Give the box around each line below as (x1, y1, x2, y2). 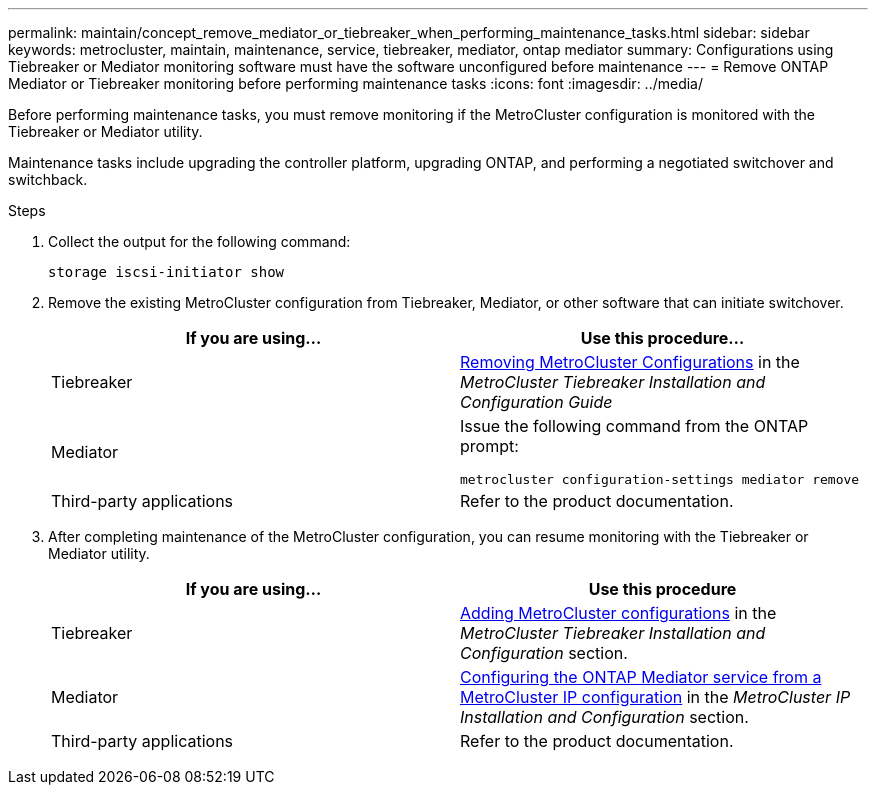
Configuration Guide (460, 392, 613, 412)
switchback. (8, 171, 88, 188)
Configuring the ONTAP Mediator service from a (460, 667, 822, 687)
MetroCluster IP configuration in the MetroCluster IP (460, 687, 851, 707)
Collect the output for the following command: (48, 233, 351, 250)
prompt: (460, 436, 519, 456)
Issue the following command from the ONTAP (460, 416, 809, 436)
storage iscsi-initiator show (48, 264, 285, 280)
